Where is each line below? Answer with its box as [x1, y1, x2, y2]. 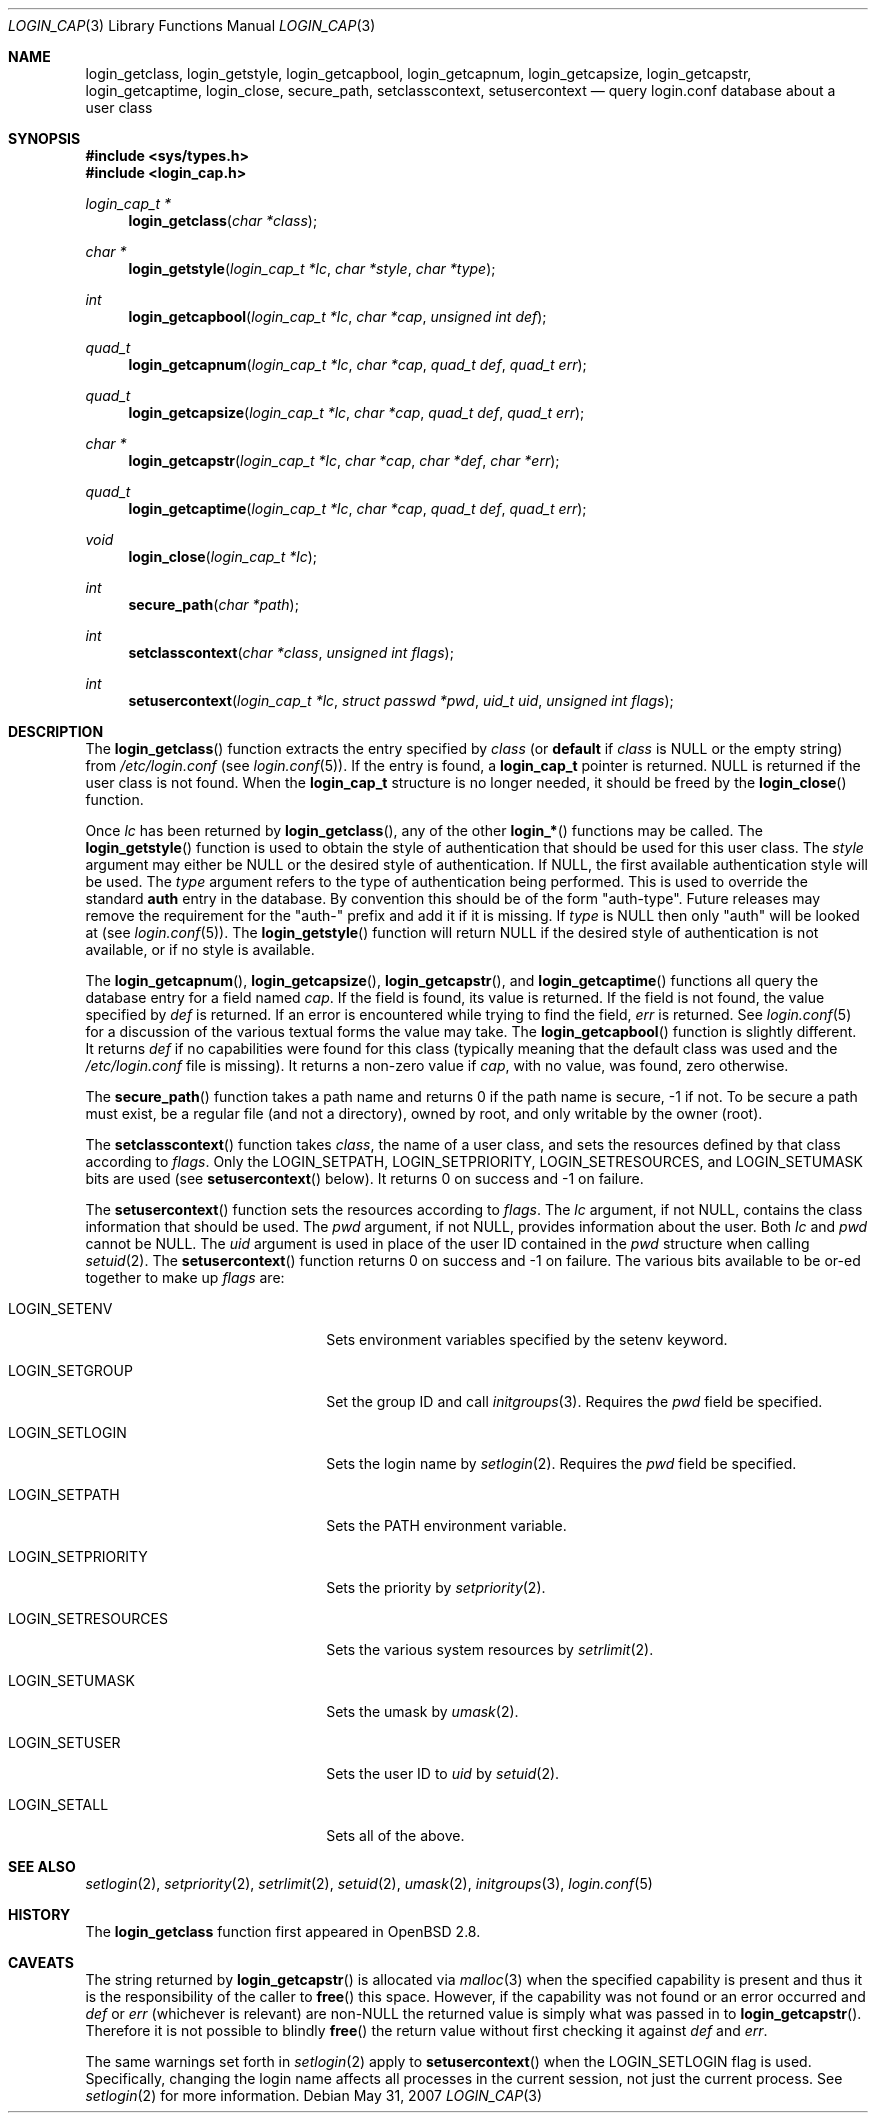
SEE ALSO [8, 1858, 76, 1875]
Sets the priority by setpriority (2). [326, 1579, 546, 1596]
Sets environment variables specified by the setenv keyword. [326, 1331, 728, 1348]
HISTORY [8, 1906, 71, 1923]
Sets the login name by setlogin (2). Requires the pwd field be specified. [326, 1455, 797, 1472]
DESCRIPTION [8, 723, 104, 740]
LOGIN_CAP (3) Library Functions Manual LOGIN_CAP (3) [8, 17, 376, 34]
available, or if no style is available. [85, 941, 315, 958]
